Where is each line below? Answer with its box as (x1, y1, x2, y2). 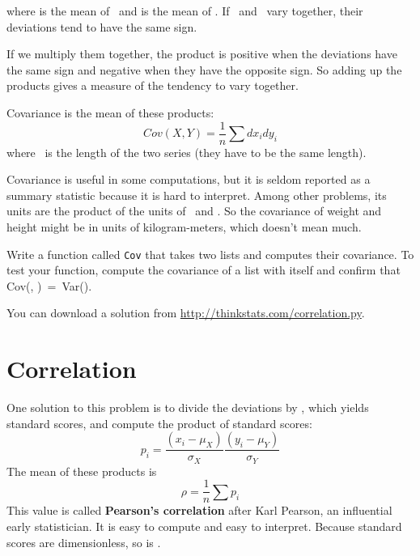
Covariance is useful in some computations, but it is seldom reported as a (6, 171, 371, 188)
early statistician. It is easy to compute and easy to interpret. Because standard (6, 518, 402, 535)
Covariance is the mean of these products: (6, 104, 214, 121)
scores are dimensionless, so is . (6, 533, 161, 550)
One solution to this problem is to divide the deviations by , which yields (6, 399, 369, 416)
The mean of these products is (6, 462, 157, 479)
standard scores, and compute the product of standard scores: (6, 414, 312, 431)
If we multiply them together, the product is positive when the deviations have (6, 45, 397, 62)
